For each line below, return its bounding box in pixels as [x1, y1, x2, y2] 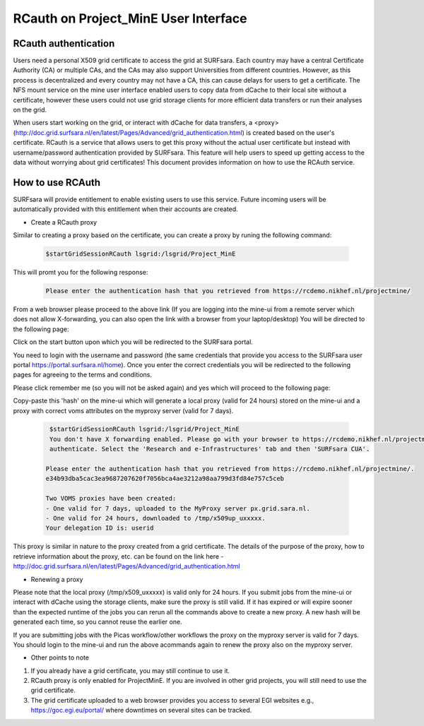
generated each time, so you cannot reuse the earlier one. [13, 618, 183, 626]
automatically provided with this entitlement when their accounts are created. [13, 205, 238, 213]
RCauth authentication [13, 37, 115, 49]
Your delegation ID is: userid [45, 524, 155, 532]
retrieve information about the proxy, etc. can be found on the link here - [13, 552, 224, 561]
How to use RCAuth [13, 177, 101, 189]
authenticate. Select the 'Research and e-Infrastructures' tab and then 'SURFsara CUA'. [49, 445, 370, 453]
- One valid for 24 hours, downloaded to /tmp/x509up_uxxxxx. [45, 514, 266, 522]
